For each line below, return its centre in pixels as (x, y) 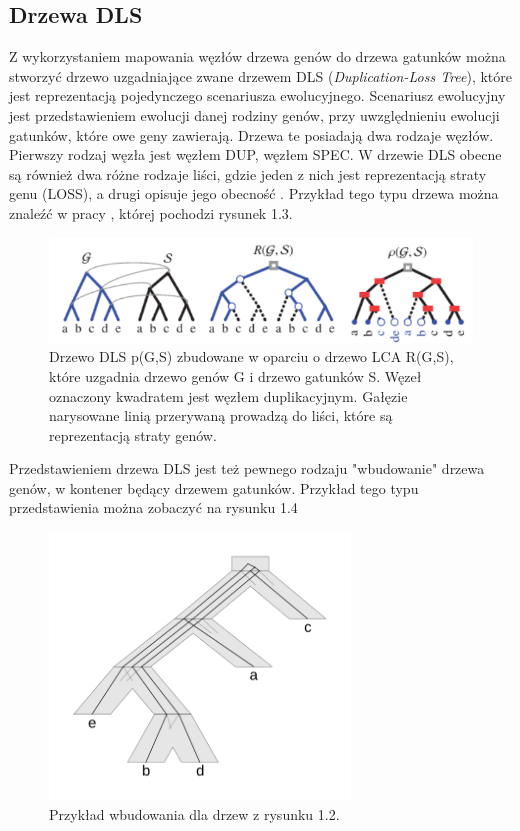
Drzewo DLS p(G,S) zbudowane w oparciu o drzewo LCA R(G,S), (251, 356)
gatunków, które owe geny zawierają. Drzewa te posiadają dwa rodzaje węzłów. (251, 134)
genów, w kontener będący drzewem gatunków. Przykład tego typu (214, 487)
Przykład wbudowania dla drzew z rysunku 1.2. (194, 813)
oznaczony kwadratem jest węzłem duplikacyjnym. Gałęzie (228, 395)
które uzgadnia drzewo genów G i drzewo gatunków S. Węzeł (235, 375)
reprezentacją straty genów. (133, 434)
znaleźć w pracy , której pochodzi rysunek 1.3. (151, 212)
